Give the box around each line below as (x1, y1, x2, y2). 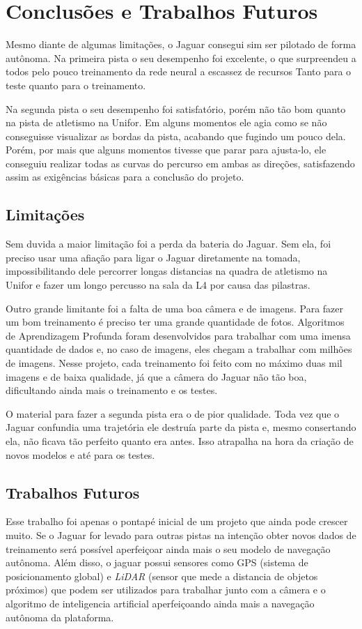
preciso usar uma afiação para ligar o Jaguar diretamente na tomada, (6, 250, 301, 264)
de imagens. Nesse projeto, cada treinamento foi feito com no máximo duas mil (6, 356, 343, 370)
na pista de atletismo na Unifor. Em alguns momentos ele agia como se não (6, 115, 327, 130)
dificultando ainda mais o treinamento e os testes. (6, 383, 218, 397)
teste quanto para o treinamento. (6, 77, 146, 92)
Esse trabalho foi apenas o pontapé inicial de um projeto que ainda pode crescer (6, 514, 348, 529)
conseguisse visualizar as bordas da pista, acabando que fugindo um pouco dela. (6, 128, 346, 143)
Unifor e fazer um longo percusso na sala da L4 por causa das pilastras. (6, 278, 310, 292)
